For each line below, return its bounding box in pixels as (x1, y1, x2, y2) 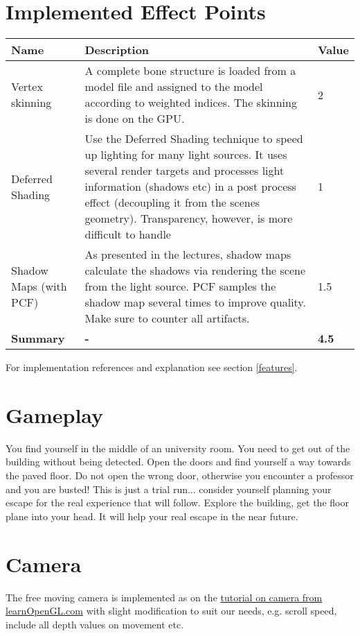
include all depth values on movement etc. (6, 617, 184, 631)
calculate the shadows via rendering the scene (84, 262, 306, 279)
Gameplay (6, 400, 104, 429)
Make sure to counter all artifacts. (84, 310, 250, 327)
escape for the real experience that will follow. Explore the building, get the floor (6, 495, 349, 510)
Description (84, 42, 150, 58)
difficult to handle (84, 226, 171, 243)
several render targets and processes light (84, 162, 285, 179)
